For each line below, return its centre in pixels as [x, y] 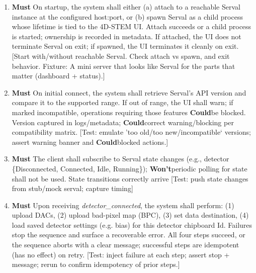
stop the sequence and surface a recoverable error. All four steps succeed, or [129, 235]
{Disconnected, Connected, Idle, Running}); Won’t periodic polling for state [130, 168]
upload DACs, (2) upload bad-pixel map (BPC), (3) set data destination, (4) [130, 215]
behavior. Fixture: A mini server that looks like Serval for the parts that [123, 66]
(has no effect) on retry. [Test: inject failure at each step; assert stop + [121, 254]
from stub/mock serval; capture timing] [72, 188]
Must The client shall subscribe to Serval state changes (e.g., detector [120, 159]
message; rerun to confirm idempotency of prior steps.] [96, 264]
